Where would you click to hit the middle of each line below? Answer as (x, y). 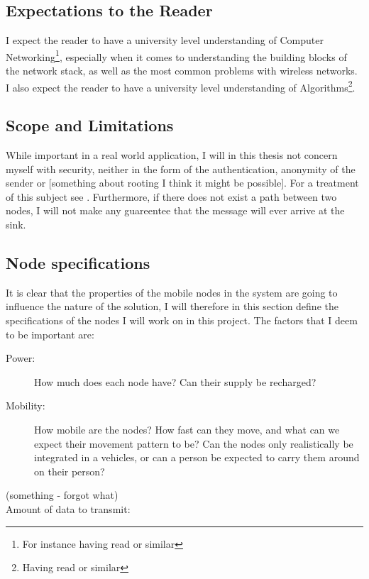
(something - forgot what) (62, 495)
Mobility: (26, 406)
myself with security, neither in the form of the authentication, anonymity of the (181, 169)
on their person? (70, 471)
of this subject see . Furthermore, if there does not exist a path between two (171, 196)
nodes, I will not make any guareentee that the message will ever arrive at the (175, 210)
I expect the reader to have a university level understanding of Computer (165, 40)
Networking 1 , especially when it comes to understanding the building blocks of (176, 55)
